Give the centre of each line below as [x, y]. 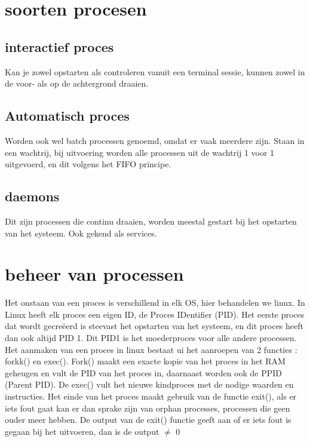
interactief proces [59, 46]
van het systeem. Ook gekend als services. [81, 233]
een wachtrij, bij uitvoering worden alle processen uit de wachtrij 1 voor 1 [140, 152]
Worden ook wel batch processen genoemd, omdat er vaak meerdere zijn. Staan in [155, 140]
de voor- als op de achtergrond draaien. [77, 83]
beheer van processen [94, 274]
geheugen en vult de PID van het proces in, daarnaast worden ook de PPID [144, 372]
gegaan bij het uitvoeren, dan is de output [82, 431]
